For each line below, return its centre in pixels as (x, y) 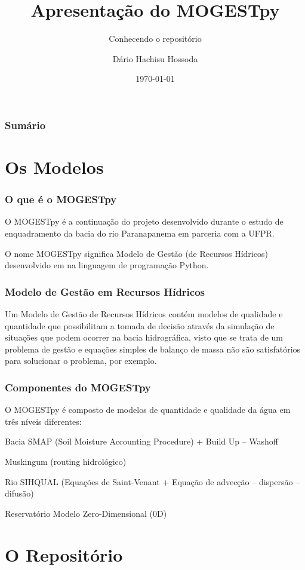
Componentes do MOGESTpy (78, 387)
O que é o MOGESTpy (61, 199)
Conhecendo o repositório (155, 39)
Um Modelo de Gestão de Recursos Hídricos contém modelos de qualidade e (144, 314)
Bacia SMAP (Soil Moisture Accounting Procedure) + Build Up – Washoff (142, 441)
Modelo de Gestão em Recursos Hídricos (105, 291)
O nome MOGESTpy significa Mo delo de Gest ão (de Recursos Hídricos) (136, 253)
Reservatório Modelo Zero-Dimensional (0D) (86, 513)
